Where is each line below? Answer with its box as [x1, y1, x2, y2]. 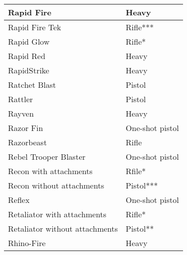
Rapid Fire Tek [8, 21, 61, 33]
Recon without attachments [8, 180, 104, 191]
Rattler [8, 93, 33, 105]
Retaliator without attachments [8, 223, 118, 234]
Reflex [8, 194, 30, 205]
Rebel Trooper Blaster [8, 151, 86, 162]
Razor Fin [8, 122, 43, 133]
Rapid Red [8, 50, 46, 62]
